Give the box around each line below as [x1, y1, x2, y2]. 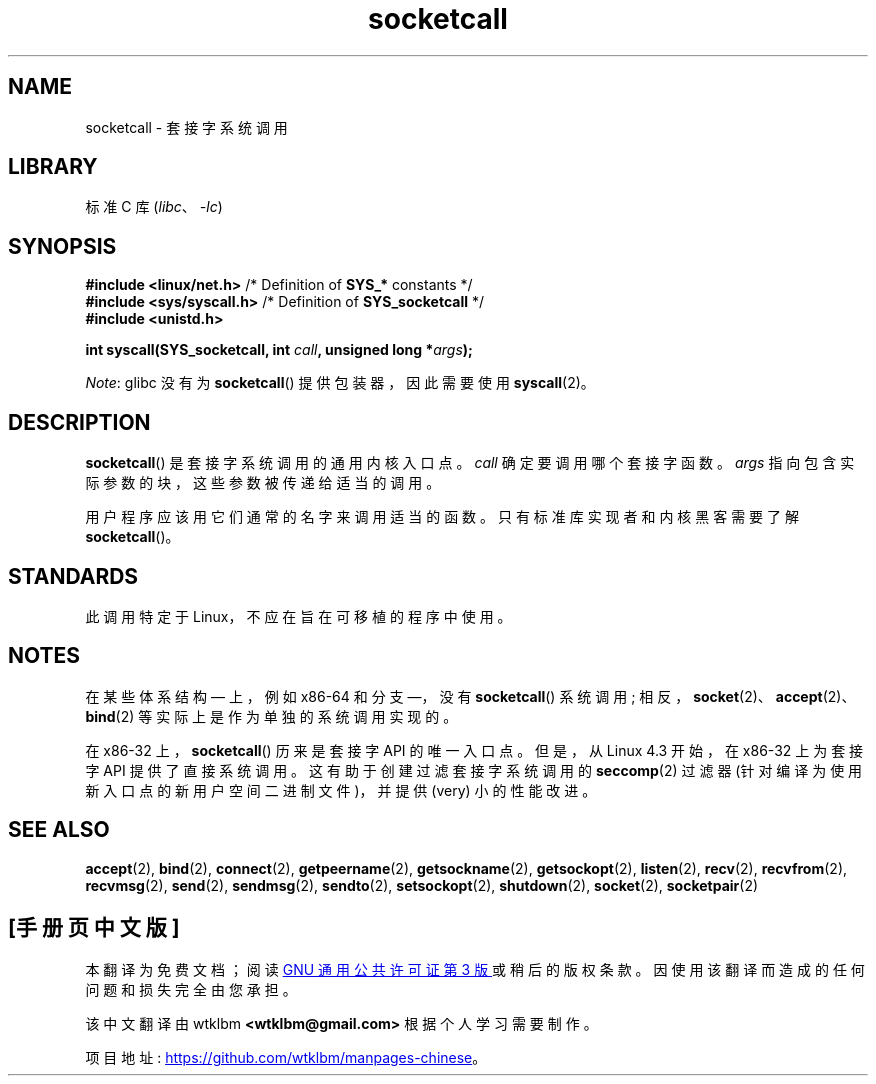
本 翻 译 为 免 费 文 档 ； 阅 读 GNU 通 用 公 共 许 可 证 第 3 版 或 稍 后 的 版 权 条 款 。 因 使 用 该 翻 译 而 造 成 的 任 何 [85, 960, 865, 978]
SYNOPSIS [8, 233, 117, 259]
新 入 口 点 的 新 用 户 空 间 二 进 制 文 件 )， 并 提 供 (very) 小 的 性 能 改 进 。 [85, 781, 597, 799]
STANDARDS [8, 563, 139, 589]
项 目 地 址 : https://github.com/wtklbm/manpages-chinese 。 [85, 1048, 487, 1066]
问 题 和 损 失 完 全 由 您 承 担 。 [85, 980, 297, 998]
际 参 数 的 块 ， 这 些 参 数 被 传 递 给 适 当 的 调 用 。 [85, 474, 441, 492]
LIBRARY [8, 154, 98, 180]
